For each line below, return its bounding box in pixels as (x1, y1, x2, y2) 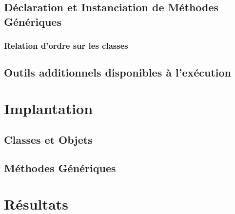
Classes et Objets (4, 132, 93, 147)
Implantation (4, 98, 93, 118)
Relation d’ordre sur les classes (4, 39, 128, 52)
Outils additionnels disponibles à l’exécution (4, 65, 232, 80)
